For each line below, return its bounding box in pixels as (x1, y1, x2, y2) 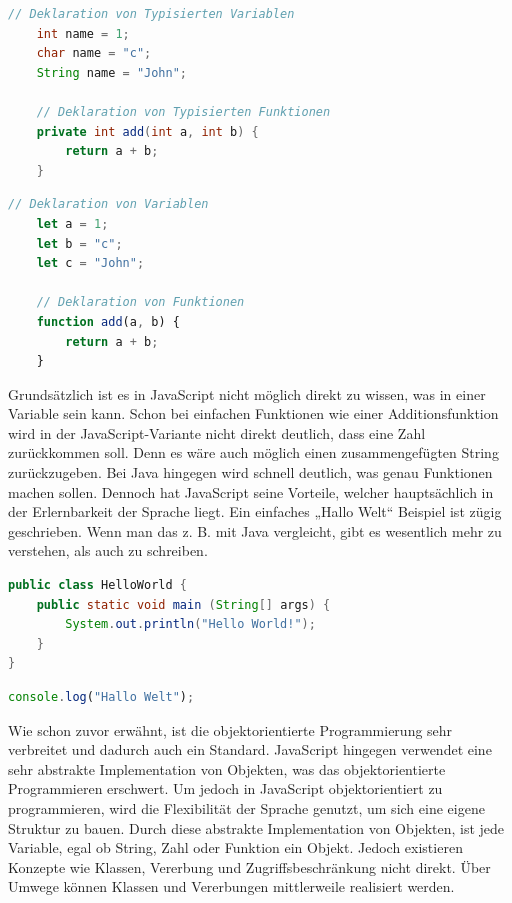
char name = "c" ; (36, 46, 152, 61)
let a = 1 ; (36, 216, 109, 231)
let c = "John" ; (36, 256, 145, 271)
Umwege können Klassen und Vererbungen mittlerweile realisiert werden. (8, 876, 455, 897)
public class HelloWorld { (8, 578, 187, 593)
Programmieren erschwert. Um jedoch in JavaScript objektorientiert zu (8, 778, 443, 799)
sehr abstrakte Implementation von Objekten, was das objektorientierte (8, 758, 446, 779)
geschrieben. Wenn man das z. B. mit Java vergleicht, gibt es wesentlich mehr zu (8, 520, 502, 541)
